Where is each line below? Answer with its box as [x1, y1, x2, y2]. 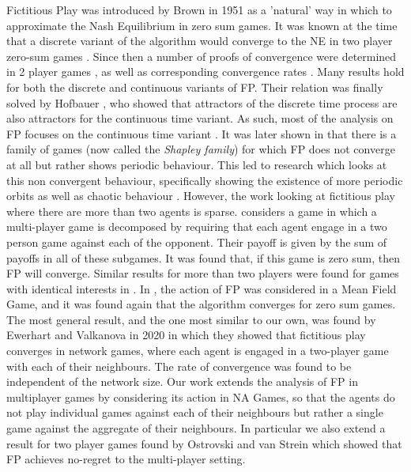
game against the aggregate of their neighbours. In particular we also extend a [6, 420, 386, 436]
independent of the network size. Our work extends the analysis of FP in [6, 373, 358, 390]
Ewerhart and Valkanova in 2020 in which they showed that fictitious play [6, 327, 366, 343]
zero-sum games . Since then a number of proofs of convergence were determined [6, 47, 397, 64]
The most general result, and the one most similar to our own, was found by [6, 311, 376, 327]
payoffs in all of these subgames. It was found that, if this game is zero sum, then [6, 249, 400, 266]
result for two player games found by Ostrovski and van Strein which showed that [6, 435, 402, 451]
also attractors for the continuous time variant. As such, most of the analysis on [6, 110, 394, 126]
